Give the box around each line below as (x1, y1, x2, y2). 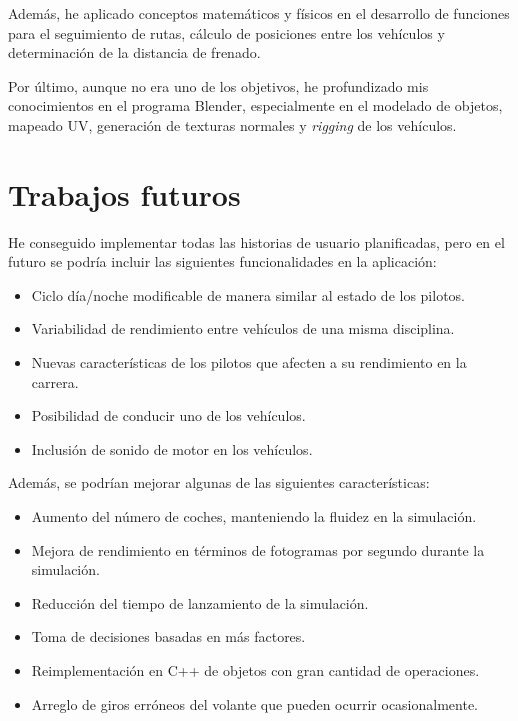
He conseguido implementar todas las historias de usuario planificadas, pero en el (8, 231, 505, 252)
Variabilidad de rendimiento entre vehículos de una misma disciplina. (31, 318, 455, 339)
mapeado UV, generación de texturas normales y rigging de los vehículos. (8, 114, 457, 135)
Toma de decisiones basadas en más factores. (31, 626, 306, 647)
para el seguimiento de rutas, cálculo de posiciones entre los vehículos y (8, 22, 445, 43)
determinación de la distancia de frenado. (8, 42, 261, 63)
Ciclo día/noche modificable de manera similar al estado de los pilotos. (31, 284, 465, 305)
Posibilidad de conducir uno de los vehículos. (31, 405, 306, 426)
